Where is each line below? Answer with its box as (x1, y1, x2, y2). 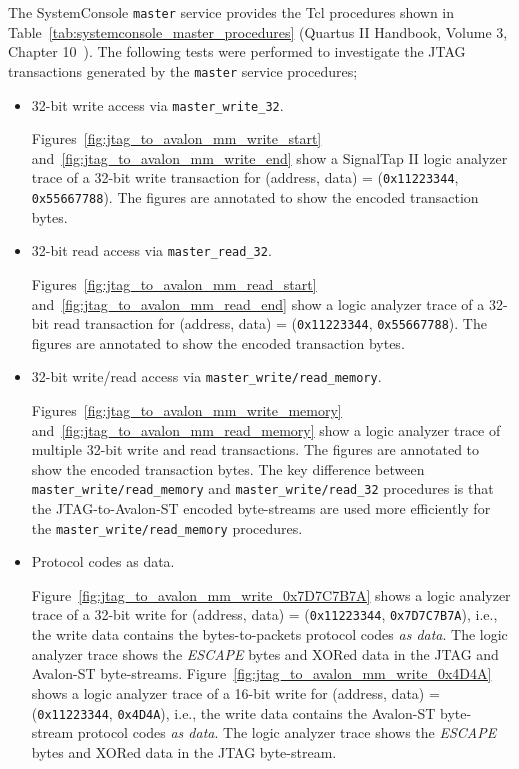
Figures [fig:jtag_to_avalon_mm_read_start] (31, 273, 317, 294)
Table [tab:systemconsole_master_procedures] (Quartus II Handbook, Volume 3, (8, 21, 508, 42)
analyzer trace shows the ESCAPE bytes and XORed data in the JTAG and (31, 643, 499, 664)
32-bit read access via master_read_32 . (31, 240, 272, 261)
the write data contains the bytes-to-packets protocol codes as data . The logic (31, 624, 508, 645)
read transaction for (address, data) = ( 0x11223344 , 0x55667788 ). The (53, 313, 487, 334)
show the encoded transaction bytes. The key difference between (31, 458, 425, 479)
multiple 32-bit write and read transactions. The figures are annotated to (31, 439, 480, 460)
